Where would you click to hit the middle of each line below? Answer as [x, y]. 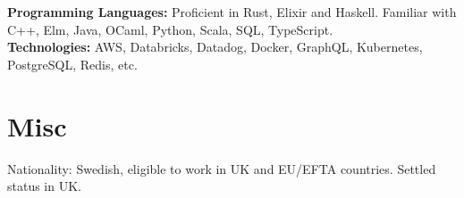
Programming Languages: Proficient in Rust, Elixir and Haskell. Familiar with [232, 12]
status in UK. [44, 186]
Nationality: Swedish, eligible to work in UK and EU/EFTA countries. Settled [222, 168]
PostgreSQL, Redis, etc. [72, 64]
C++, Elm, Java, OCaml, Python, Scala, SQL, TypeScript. [170, 29]
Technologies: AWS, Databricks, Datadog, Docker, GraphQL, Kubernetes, [215, 47]
